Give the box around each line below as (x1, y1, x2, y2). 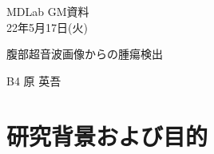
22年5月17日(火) (6, 18, 88, 35)
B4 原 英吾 (6, 72, 61, 89)
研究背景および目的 (6, 119, 208, 152)
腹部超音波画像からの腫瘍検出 (6, 45, 163, 62)
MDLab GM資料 (6, 3, 89, 19)
